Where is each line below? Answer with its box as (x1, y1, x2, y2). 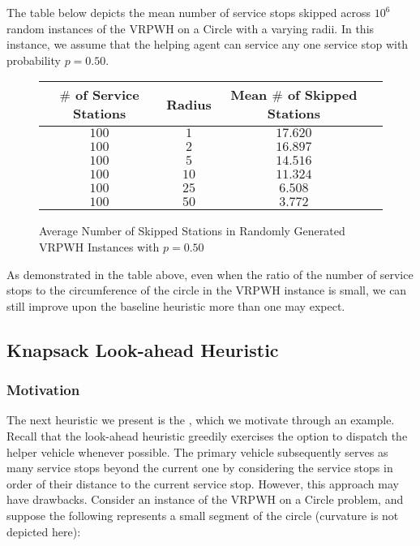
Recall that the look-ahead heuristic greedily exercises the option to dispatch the (6, 427, 408, 444)
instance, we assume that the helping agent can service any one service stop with (6, 36, 409, 53)
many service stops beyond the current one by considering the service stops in (6, 459, 393, 476)
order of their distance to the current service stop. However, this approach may (6, 475, 399, 492)
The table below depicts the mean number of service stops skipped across (6, 4, 371, 20)
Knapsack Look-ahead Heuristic (6, 337, 279, 362)
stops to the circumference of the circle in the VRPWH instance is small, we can (6, 282, 407, 299)
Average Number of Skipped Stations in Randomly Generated (39, 222, 345, 239)
